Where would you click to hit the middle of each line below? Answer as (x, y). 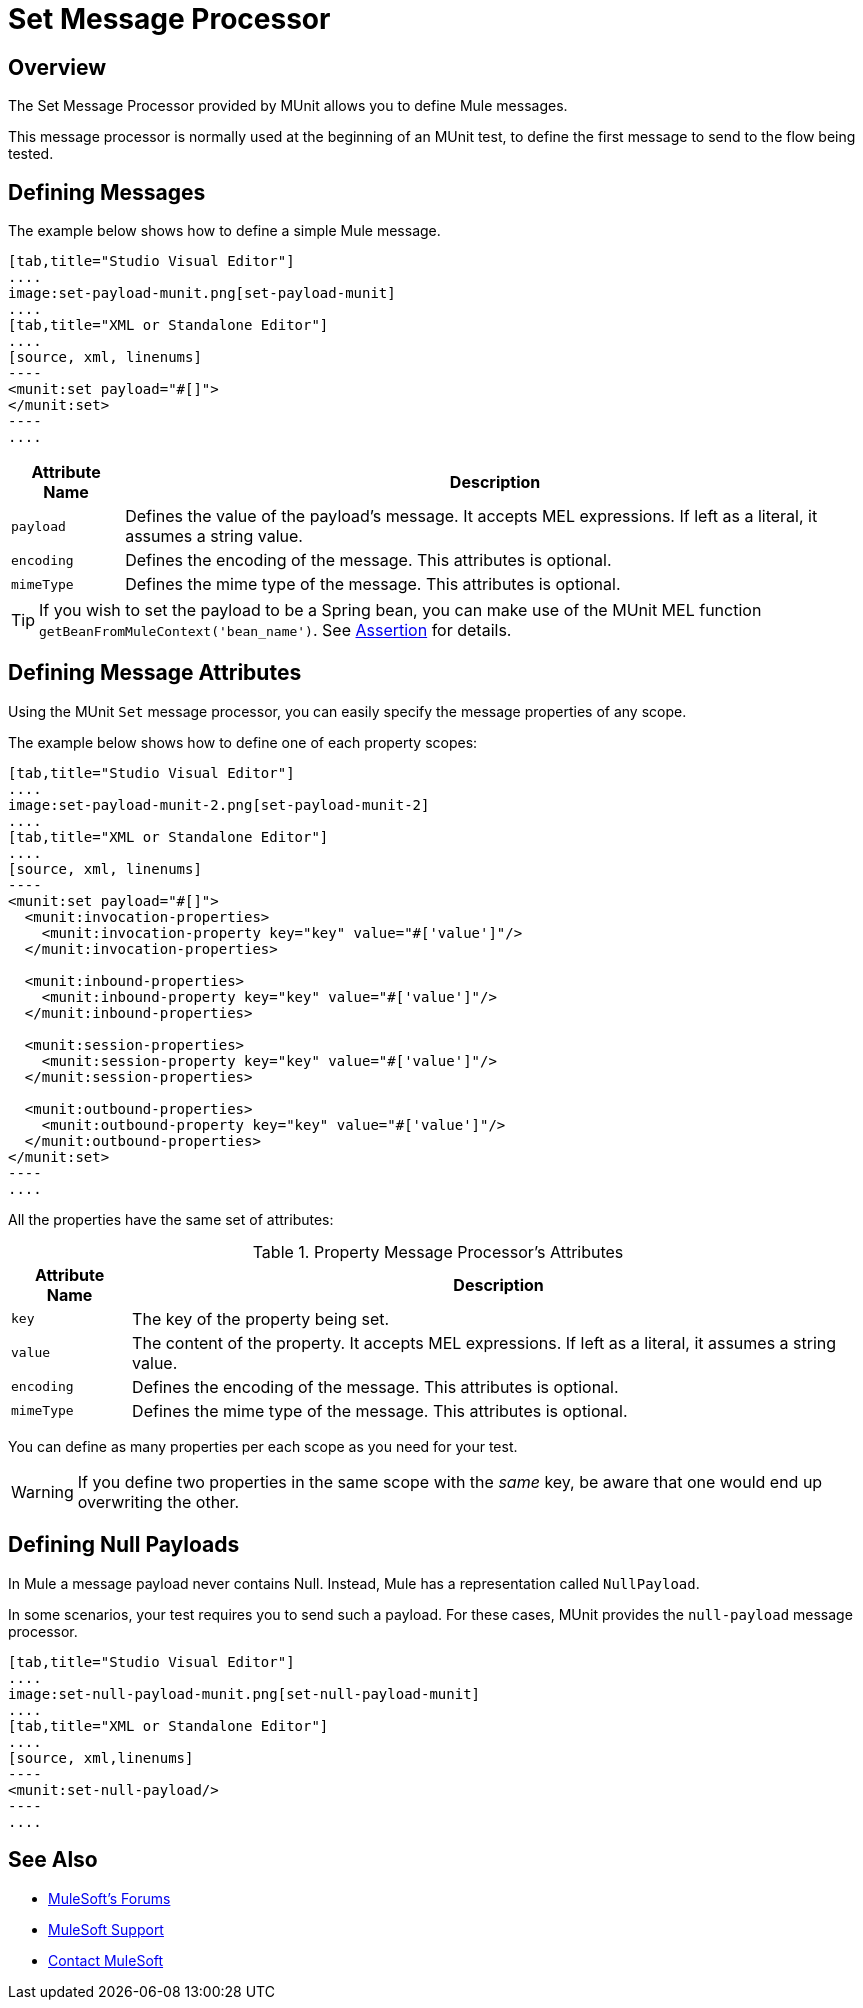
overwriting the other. (158, 1501)
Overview (57, 67)
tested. (31, 154)
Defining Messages (107, 192)
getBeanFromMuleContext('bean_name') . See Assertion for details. (275, 630)
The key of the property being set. (261, 1318)
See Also (53, 1860)
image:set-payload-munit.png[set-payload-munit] (202, 293)
